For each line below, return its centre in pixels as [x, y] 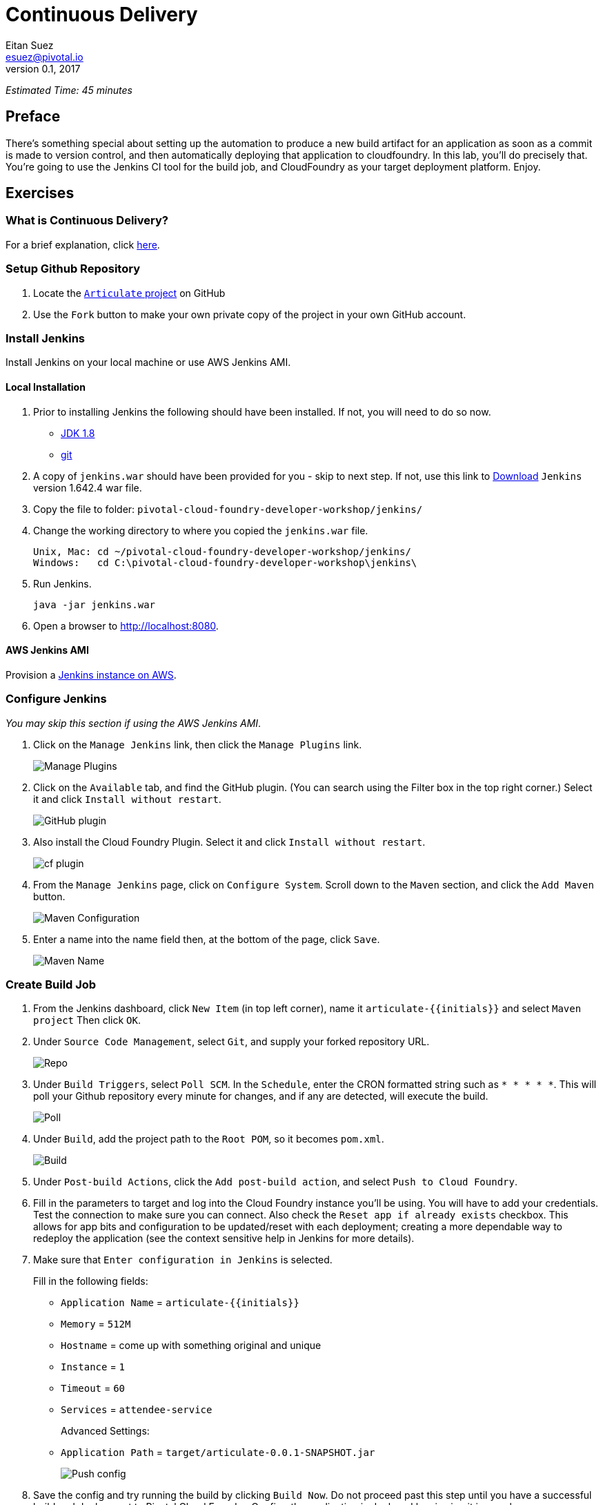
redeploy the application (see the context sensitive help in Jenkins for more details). [224, 1239]
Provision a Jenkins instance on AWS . [91, 674]
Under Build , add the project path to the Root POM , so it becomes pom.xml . [209, 1139]
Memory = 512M [96, 1324]
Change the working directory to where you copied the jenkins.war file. [201, 530]
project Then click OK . [87, 1020]
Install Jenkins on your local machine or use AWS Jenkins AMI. [148, 362]
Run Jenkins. [62, 583]
